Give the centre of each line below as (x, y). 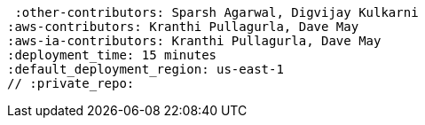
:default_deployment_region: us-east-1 (146, 69)
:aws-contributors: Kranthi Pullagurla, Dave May (183, 27)
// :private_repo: (71, 83)
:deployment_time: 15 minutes (112, 55)
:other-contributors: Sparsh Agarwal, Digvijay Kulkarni (216, 12)
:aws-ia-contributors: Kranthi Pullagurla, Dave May (194, 41)
